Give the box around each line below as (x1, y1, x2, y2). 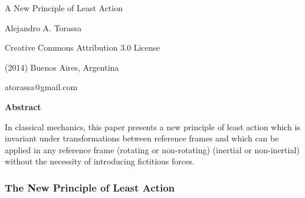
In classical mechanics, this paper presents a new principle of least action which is (5, 120, 300, 133)
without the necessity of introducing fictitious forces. (5, 155, 195, 167)
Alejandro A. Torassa (5, 21, 82, 34)
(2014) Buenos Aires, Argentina (5, 61, 119, 73)
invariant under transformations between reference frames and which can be (5, 132, 279, 144)
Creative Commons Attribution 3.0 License (5, 41, 160, 54)
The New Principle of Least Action (5, 180, 175, 194)
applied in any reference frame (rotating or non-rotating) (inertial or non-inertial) (5, 143, 300, 156)
